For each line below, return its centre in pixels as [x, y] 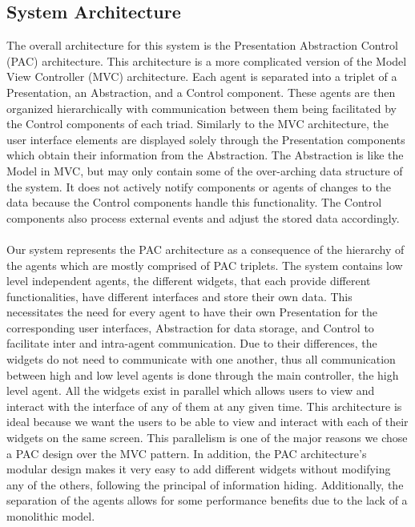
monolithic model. [51, 516]
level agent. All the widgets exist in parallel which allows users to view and [191, 390]
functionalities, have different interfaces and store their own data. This [179, 296]
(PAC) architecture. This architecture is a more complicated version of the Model [207, 60]
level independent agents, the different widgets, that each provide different [189, 281]
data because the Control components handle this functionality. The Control [194, 202]
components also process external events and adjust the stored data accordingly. [203, 217]
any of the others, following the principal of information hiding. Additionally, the [205, 484]
